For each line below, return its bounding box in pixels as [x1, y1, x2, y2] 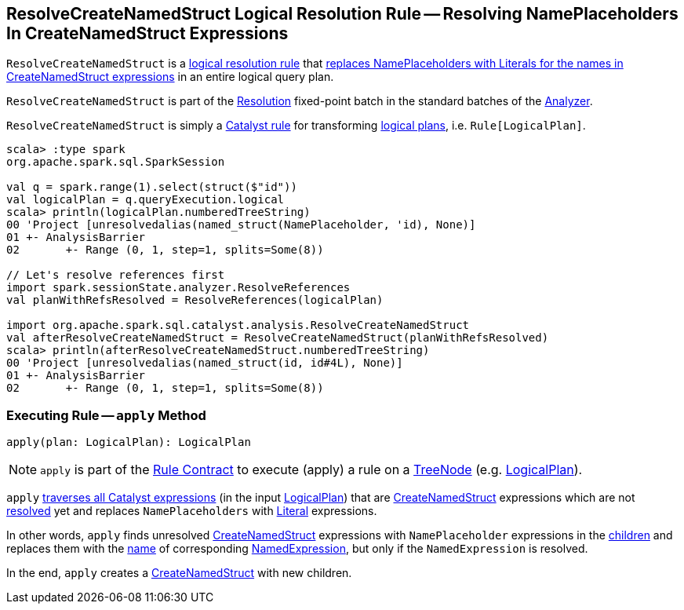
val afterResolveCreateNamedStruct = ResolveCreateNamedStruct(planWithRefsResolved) [6, 331, 549, 345]
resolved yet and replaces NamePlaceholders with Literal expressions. [6, 504, 377, 518]
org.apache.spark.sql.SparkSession [6, 155, 225, 169]
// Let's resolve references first [6, 268, 225, 282]
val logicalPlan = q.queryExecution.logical [6, 193, 285, 206]
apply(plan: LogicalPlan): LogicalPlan [6, 436, 251, 449]
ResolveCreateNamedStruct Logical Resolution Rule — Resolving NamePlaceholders [6, 4, 679, 24]
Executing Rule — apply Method [6, 407, 206, 423]
